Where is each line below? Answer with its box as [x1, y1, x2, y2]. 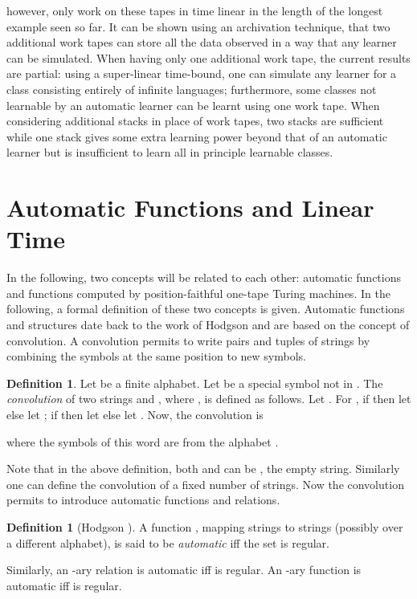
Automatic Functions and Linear [6, 191, 374, 224]
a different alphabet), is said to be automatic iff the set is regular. [6, 534, 329, 551]
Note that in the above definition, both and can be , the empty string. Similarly [6, 460, 400, 477]
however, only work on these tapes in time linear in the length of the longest [6, 2, 383, 18]
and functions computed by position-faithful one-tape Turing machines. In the [6, 284, 390, 301]
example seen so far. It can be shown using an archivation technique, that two [6, 18, 390, 35]
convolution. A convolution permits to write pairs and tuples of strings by [6, 332, 370, 348]
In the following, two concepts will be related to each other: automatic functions [6, 269, 401, 286]
